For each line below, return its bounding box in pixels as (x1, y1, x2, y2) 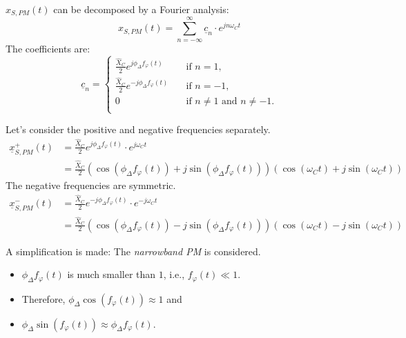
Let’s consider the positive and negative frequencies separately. (6, 122, 271, 137)
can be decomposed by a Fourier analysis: (53, 2, 229, 16)
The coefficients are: (6, 41, 90, 55)
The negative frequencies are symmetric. (6, 178, 176, 192)
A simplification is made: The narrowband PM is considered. (6, 243, 261, 258)
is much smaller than (67, 267, 156, 281)
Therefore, (21, 291, 66, 306)
